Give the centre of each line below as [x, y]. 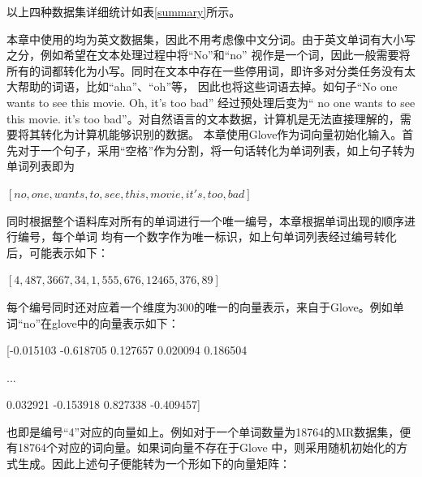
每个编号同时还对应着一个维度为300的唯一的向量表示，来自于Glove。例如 [200, 306]
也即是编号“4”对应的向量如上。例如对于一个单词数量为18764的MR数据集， [203, 431]
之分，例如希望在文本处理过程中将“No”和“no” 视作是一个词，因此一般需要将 [209, 55]
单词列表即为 [41, 166]
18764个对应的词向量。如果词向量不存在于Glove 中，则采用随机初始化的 [207, 447]
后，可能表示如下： [58, 252]
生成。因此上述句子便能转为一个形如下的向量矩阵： [154, 464]
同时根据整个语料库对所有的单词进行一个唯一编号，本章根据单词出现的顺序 [205, 220]
